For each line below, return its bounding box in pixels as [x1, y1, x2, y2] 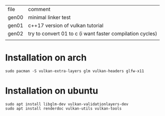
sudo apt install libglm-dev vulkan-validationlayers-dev [5, 101, 128, 106]
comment [28, 6, 51, 12]
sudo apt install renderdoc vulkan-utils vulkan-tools [5, 106, 122, 111]
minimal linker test [28, 14, 71, 20]
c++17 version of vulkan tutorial [28, 22, 103, 29]
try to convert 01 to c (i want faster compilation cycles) [28, 30, 157, 37]
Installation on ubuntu [5, 85, 98, 96]
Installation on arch [5, 52, 87, 63]
